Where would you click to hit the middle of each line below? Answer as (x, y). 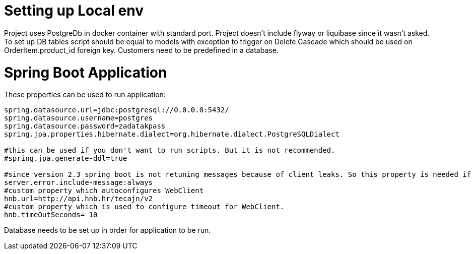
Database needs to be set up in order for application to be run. (108, 230)
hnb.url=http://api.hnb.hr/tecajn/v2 (79, 199)
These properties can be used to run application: (85, 95)
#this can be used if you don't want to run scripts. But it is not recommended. (170, 150)
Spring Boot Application (86, 72)
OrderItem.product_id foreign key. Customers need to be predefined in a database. (141, 50)
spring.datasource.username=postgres (79, 118)
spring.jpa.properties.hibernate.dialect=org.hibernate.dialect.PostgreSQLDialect (172, 134)
